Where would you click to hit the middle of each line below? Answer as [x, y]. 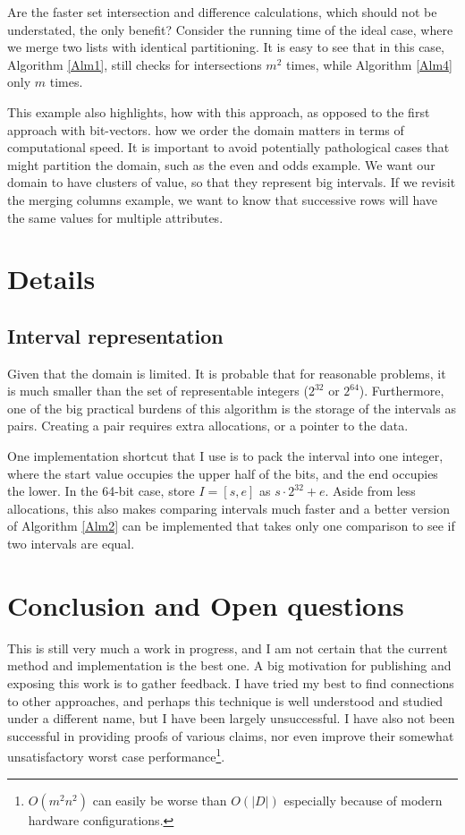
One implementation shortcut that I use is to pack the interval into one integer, [225, 456]
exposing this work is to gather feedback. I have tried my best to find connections [231, 682]
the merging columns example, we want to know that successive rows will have [223, 199]
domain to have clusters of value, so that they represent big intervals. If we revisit [232, 182]
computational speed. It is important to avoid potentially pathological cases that [228, 147]
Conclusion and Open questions [206, 605]
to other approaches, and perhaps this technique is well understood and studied [225, 700]
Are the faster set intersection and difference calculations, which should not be [222, 12]
